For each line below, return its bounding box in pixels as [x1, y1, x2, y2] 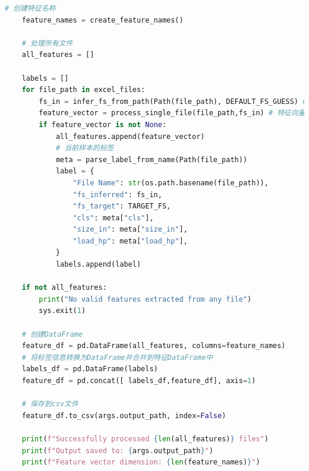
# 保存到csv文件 [21, 400, 78, 409]
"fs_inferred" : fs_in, [72, 190, 162, 199]
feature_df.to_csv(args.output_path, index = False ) [21, 411, 226, 420]
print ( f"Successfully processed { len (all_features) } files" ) [21, 434, 269, 443]
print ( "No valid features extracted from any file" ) [39, 295, 252, 304]
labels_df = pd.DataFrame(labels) [21, 365, 158, 374]
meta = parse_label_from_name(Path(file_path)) [55, 155, 248, 164]
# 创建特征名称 [5, 4, 56, 12]
